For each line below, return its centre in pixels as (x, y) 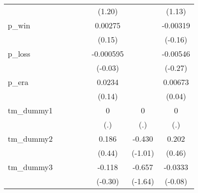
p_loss (19, 54)
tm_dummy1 (30, 110)
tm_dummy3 (30, 167)
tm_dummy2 (30, 139)
